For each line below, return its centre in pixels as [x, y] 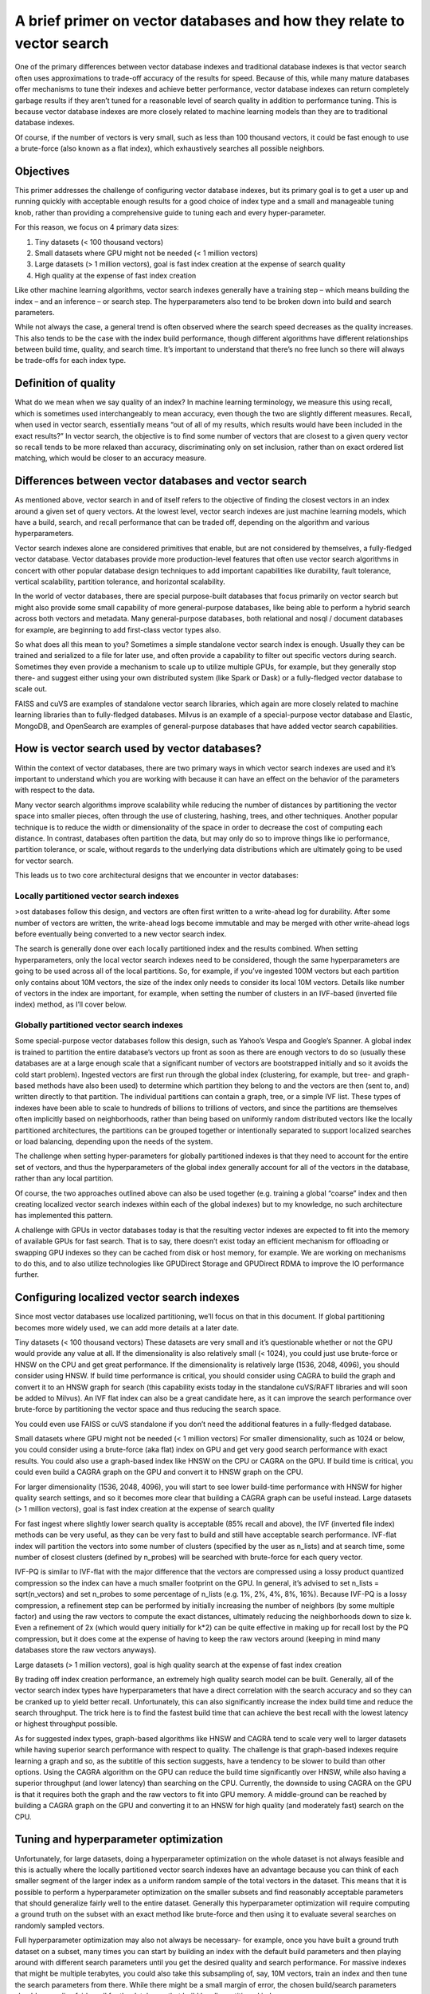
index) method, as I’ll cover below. [71, 1004]
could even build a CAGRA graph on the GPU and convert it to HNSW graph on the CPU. [159, 1472]
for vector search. [44, 861]
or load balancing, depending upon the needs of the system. [114, 1141]
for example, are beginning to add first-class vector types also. [118, 629]
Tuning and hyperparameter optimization [119, 1840]
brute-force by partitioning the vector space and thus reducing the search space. [148, 1409]
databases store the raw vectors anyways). [86, 1650]
